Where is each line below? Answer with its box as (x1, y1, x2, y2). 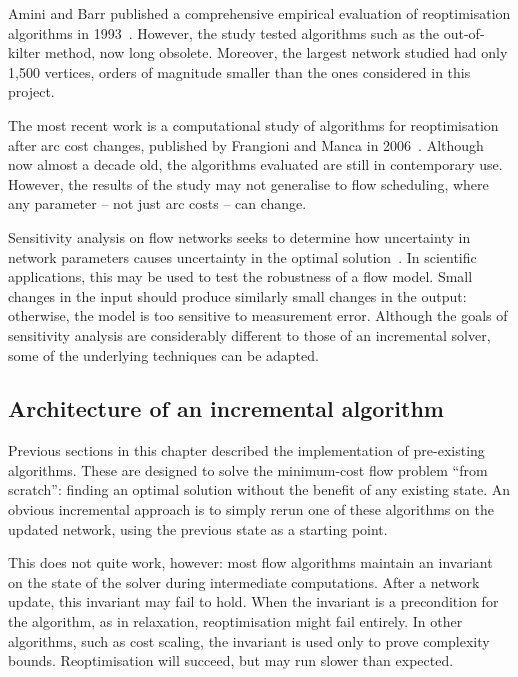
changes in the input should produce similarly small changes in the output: (8, 285, 467, 306)
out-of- (443, 22, 485, 43)
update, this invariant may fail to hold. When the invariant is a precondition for (8, 591, 499, 612)
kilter (8, 42, 41, 63)
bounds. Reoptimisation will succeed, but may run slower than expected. (8, 650, 454, 671)
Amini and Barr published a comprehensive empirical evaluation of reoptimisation (8, 3, 511, 23)
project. (8, 81, 55, 102)
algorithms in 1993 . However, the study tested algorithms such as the (8, 22, 440, 43)
